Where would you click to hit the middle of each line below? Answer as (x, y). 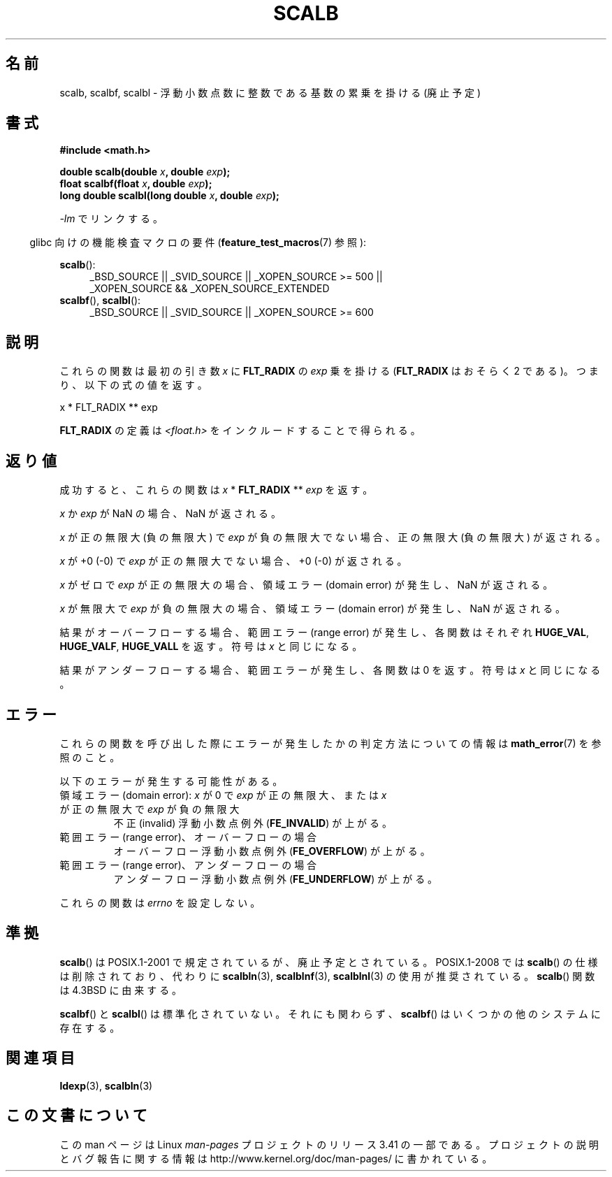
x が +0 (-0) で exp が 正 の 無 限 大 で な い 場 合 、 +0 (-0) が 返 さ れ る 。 (233, 561)
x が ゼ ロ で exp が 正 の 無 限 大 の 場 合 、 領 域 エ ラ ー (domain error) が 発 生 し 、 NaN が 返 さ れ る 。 (306, 585)
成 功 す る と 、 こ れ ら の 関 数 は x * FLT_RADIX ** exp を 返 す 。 (216, 490)
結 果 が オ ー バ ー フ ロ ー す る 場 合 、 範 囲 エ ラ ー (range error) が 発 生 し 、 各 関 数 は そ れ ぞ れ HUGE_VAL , (324, 633)
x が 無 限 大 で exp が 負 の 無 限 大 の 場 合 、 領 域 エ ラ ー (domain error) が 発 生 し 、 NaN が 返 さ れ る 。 (313, 609)
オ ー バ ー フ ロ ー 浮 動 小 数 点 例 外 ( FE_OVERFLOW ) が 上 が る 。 (272, 851)
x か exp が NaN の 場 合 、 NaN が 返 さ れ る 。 (170, 514)
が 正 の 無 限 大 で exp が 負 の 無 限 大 (150, 809)
